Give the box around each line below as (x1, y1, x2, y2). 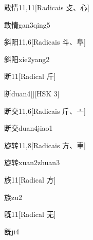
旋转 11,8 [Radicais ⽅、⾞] (4, 139, 86, 150)
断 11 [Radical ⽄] (4, 71, 56, 82)
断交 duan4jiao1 (4, 123, 53, 133)
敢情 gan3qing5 (4, 19, 50, 30)
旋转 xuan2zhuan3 (4, 157, 60, 168)
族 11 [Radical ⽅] (4, 174, 56, 185)
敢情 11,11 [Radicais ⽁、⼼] (4, 2, 89, 12)
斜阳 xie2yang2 (4, 53, 50, 64)
